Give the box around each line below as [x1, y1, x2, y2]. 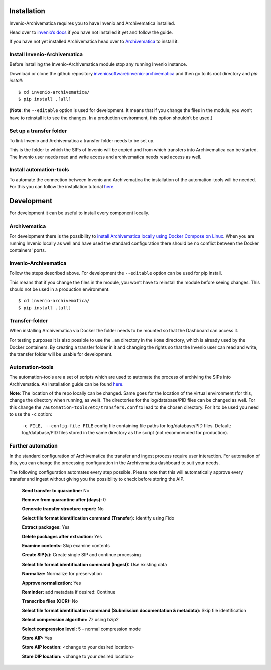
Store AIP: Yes [22, 635, 52, 641]
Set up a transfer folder [9, 127, 67, 134]
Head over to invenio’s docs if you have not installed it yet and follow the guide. [9, 29, 173, 35]
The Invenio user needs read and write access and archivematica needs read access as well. [9, 154, 202, 160]
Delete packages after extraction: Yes [22, 533, 102, 539]
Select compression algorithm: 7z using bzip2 [22, 617, 119, 623]
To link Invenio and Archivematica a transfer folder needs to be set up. [9, 137, 155, 143]
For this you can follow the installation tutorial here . [9, 184, 115, 190]
